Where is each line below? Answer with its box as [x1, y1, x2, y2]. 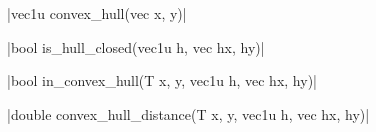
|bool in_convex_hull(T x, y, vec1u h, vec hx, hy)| [7, 70, 317, 91]
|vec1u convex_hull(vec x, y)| [7, 3, 187, 23]
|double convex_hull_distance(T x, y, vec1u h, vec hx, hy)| [7, 103, 370, 124]
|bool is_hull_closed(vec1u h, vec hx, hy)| [7, 36, 265, 57]
